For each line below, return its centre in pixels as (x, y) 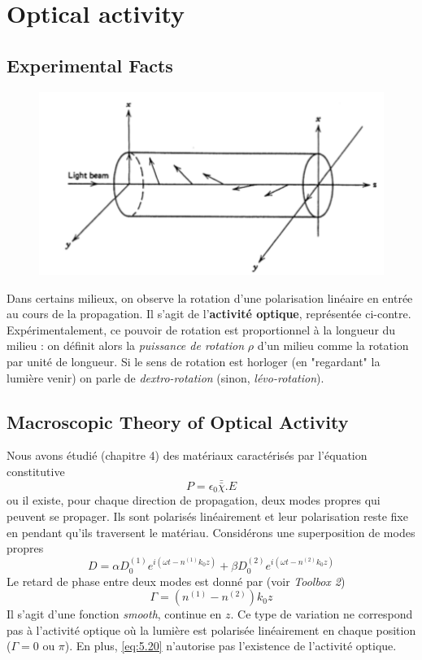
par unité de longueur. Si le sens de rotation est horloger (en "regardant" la (194, 361)
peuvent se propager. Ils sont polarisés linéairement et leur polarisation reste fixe (207, 516)
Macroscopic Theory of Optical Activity (178, 421)
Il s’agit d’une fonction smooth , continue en (114, 614)
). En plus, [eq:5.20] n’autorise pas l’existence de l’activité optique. (231, 646)
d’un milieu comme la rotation (333, 345)
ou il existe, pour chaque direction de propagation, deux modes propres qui (194, 500)
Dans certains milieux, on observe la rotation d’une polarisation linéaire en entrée (210, 297)
